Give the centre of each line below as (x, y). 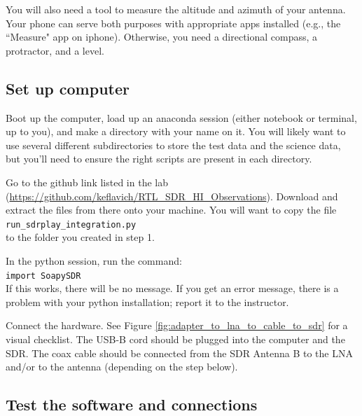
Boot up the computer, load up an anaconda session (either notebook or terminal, (181, 117)
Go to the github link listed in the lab (87, 182)
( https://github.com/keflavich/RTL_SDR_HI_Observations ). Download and (172, 196)
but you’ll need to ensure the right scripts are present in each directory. (159, 159)
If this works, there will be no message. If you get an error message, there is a (172, 288)
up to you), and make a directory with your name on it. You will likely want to (176, 131)
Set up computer (68, 88)
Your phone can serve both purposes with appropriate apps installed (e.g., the (173, 23)
